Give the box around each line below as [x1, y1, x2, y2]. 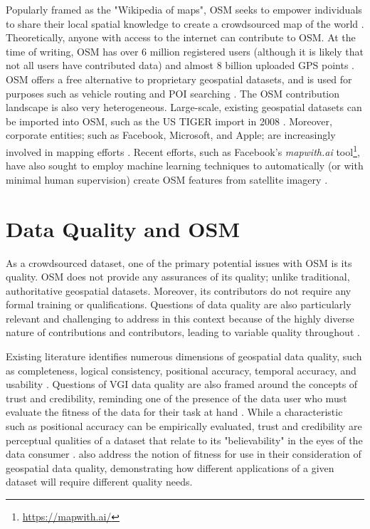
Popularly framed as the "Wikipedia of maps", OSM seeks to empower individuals [6, 2, 362, 16]
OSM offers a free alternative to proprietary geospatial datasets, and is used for [6, 71, 352, 86]
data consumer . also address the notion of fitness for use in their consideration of [6, 446, 361, 461]
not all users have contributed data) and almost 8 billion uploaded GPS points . [6, 58, 354, 73]
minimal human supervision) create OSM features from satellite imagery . [6, 172, 328, 187]
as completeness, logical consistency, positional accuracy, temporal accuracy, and [6, 362, 356, 377]
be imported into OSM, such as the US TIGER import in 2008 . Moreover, [6, 113, 332, 128]
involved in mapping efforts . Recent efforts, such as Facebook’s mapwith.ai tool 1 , [6, 142, 360, 159]
